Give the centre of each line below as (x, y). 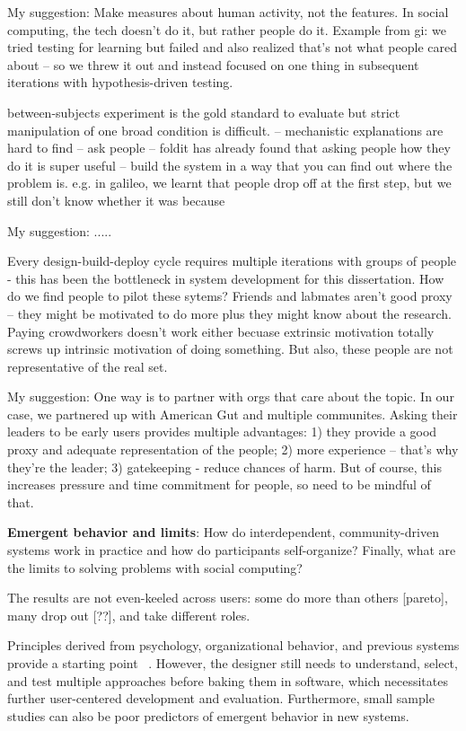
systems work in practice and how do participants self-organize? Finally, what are (232, 550)
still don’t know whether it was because (116, 200)
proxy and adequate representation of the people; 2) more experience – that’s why (233, 449)
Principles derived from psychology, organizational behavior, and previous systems (233, 645)
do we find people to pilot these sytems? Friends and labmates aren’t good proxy (230, 296)
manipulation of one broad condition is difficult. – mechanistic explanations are (225, 130)
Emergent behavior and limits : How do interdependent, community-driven (223, 532)
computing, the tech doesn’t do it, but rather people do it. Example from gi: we (227, 29)
